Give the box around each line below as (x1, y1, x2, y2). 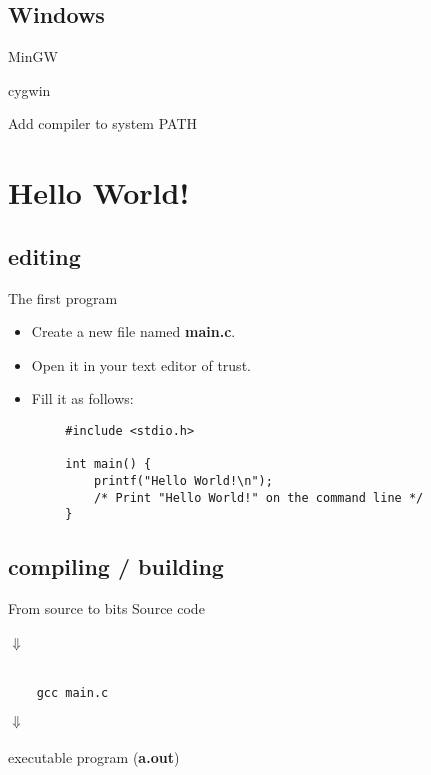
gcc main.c (36, 685, 109, 700)
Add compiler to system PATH (8, 113, 197, 134)
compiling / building (8, 551, 224, 582)
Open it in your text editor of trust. (31, 354, 251, 375)
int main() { (65, 457, 152, 472)
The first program (8, 287, 118, 308)
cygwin (8, 79, 51, 100)
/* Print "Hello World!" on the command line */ (93, 490, 424, 505)
